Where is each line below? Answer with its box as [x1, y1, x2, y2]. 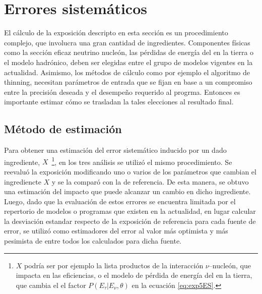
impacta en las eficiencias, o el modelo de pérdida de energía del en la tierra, [16, 270, 252, 280]
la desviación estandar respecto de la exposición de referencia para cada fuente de [4, 215, 256, 226]
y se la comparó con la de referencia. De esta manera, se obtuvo [51, 176, 249, 187]
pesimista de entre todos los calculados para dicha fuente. [4, 236, 182, 246]
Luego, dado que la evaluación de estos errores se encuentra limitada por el [4, 196, 236, 206]
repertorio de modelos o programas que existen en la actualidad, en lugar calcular [4, 206, 256, 216]
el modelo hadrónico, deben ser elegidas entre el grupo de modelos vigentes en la [4, 56, 253, 67]
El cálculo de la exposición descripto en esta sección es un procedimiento [4, 27, 228, 38]
